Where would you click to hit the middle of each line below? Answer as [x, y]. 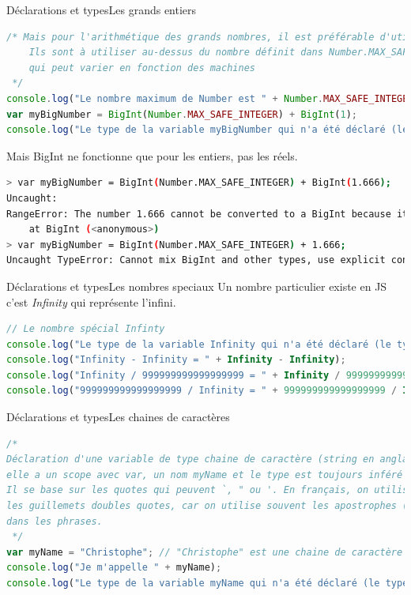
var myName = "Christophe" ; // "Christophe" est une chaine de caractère [205, 552]
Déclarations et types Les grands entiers [102, 9]
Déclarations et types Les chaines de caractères [118, 417]
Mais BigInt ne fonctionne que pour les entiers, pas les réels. [152, 155]
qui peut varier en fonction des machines [142, 68]
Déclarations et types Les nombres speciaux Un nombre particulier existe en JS [197, 286]
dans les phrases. [55, 521]
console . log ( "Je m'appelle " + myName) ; [114, 568]
